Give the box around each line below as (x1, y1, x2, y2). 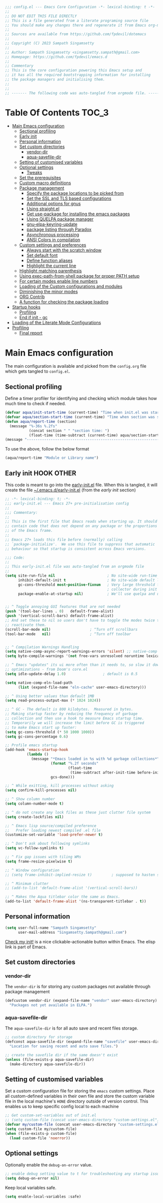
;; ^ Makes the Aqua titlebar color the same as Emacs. (5, 894, 120, 900)
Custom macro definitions (19, 180, 71, 186)
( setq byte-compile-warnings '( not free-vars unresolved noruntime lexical (5, 654, 162, 658)
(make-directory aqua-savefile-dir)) (9, 1062, 86, 1067)
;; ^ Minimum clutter (5, 881, 49, 886)
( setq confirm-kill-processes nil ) (5, 788, 77, 793)
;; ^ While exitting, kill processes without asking (5, 783, 114, 789)
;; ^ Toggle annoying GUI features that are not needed (5, 604, 120, 609)
